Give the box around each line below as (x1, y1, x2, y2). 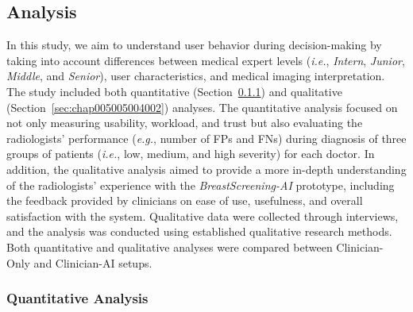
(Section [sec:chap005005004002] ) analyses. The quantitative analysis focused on (6, 98, 398, 115)
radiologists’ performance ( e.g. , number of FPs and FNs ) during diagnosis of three (6, 129, 407, 146)
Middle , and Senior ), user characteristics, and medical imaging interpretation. (6, 67, 385, 84)
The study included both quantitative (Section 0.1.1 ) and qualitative (6, 83, 342, 99)
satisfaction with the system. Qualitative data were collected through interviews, (6, 207, 399, 224)
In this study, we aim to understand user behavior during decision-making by (6, 37, 382, 53)
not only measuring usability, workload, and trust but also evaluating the (6, 114, 363, 131)
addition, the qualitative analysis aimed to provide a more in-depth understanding (6, 160, 407, 177)
